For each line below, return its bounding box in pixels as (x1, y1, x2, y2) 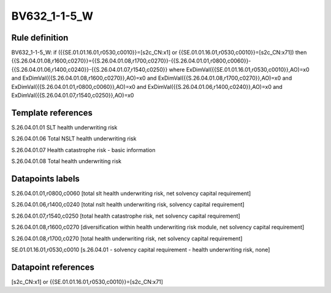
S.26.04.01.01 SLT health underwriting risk (11, 123, 118, 131)
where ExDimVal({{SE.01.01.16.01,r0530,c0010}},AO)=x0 (169, 66, 310, 73)
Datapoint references (11, 262, 95, 272)
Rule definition (11, 32, 69, 43)
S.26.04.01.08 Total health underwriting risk (11, 158, 122, 165)
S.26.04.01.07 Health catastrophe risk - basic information (11, 146, 156, 153)
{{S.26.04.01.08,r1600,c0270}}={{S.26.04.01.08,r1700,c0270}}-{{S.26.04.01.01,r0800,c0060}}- (11, 57, 251, 64)
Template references (11, 107, 93, 118)
